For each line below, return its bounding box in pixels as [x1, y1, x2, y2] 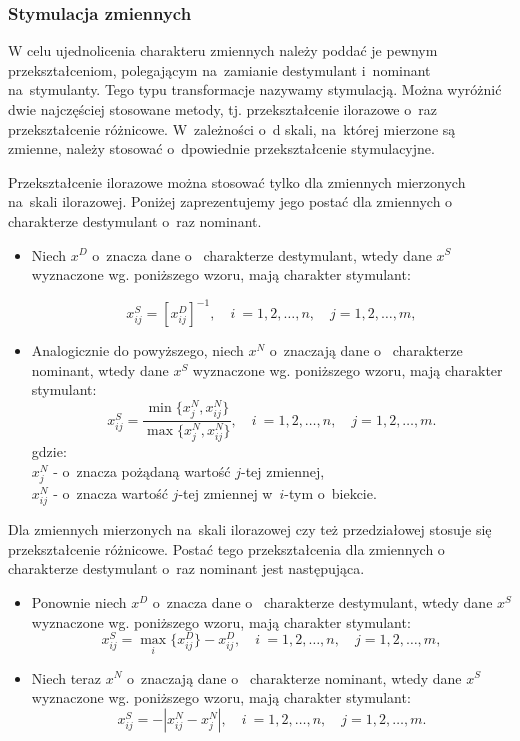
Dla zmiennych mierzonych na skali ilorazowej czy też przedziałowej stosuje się [8, 519, 492, 540]
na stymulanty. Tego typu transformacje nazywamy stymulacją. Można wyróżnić [8, 79, 502, 100]
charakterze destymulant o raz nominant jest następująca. [8, 558, 365, 579]
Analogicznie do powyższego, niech [31, 340, 244, 361]
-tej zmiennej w [178, 483, 273, 504]
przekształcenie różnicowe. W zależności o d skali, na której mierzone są [8, 118, 456, 139]
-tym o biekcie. [284, 483, 377, 504]
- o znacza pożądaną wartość [53, 460, 231, 481]
